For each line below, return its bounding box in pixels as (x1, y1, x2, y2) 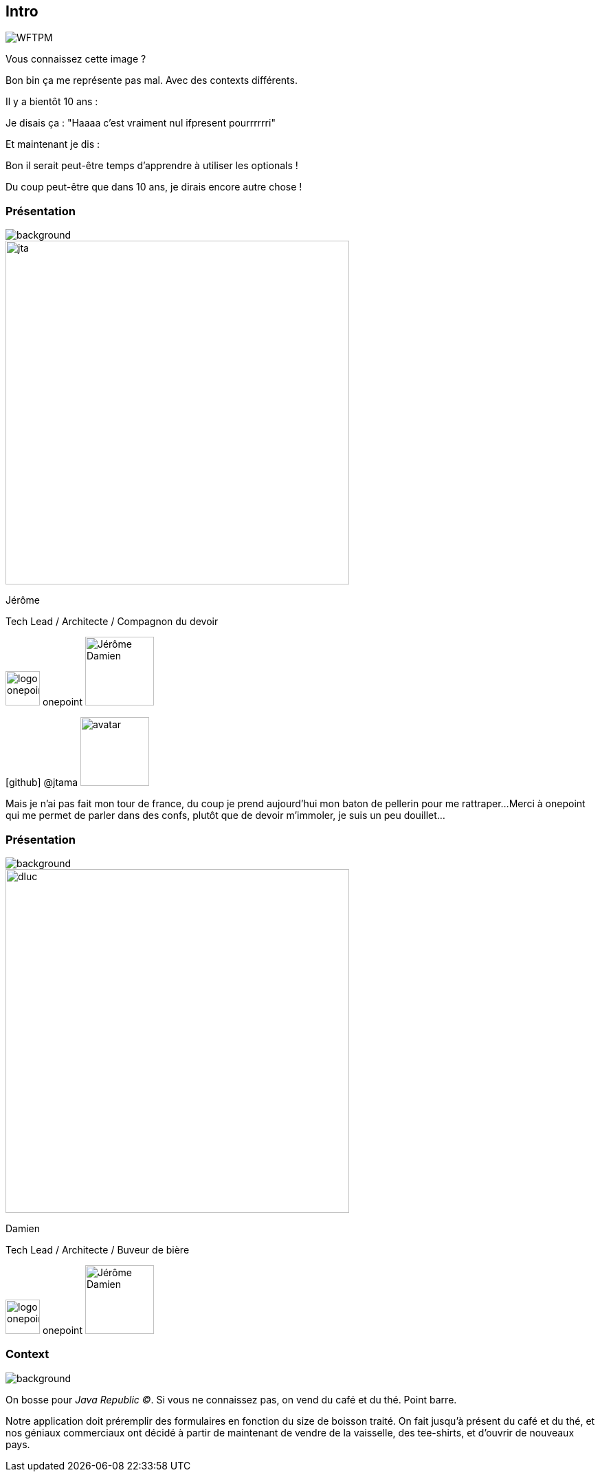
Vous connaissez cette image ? (5, 53, 146, 65)
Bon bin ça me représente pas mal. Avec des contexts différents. (5, 74, 298, 87)
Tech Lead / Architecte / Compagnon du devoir (5, 615, 219, 628)
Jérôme (5, 594, 41, 606)
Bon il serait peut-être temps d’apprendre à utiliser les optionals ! (5, 160, 298, 172)
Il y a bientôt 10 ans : (5, 96, 98, 108)
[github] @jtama (5, 776, 78, 789)
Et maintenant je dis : (5, 138, 100, 151)
